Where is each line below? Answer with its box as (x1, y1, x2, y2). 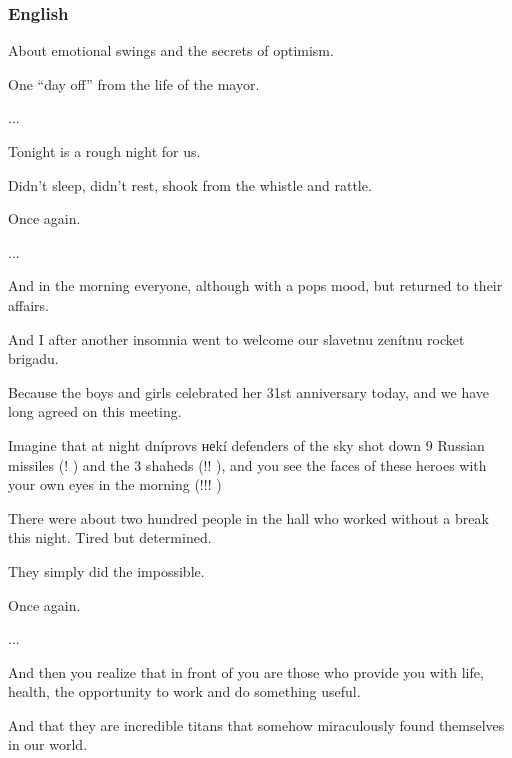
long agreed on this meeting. (8, 401, 182, 422)
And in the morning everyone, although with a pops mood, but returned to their (8, 275, 503, 296)
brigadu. (8, 348, 59, 369)
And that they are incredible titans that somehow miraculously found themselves (8, 714, 505, 735)
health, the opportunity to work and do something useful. (8, 681, 361, 702)
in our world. (8, 734, 88, 755)
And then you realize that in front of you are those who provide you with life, (8, 661, 484, 682)
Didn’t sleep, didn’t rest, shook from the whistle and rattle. (8, 174, 372, 195)
